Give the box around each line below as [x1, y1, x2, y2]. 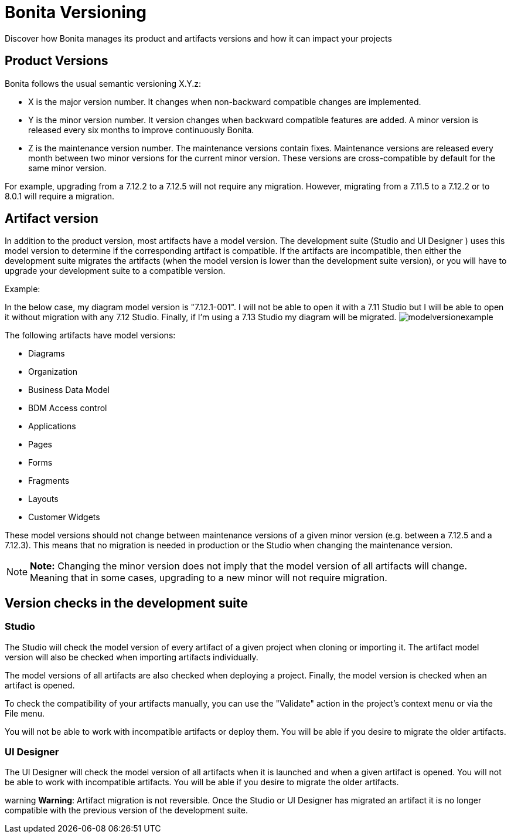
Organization [28, 367, 78, 377]
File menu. [5, 708, 45, 718]
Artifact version [5, 211, 98, 226]
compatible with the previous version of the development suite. [5, 805, 248, 816]
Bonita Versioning [5, 2, 147, 22]
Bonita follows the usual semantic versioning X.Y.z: [5, 78, 202, 89]
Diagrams [28, 348, 65, 359]
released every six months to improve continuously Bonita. [28, 124, 254, 135]
